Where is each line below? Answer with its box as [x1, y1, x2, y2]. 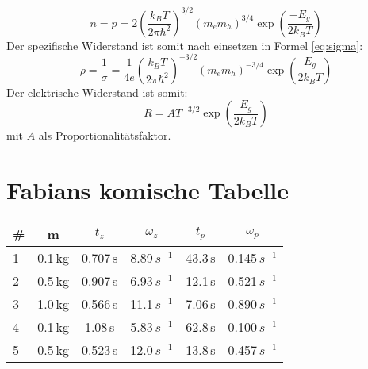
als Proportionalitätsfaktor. [38, 127, 171, 144]
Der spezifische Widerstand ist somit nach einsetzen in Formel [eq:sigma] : [6, 37, 363, 53]
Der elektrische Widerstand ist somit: [6, 83, 188, 100]
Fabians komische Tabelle [6, 173, 289, 206]
